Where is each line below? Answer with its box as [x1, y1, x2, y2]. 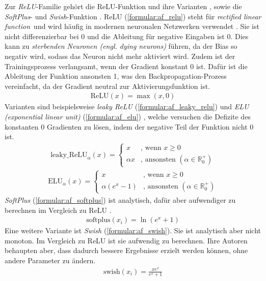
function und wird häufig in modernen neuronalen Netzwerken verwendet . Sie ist [5, 21, 259, 32]
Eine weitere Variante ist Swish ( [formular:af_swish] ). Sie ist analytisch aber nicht [5, 225, 261, 236]
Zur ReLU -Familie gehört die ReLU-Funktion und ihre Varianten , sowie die [5, 1, 242, 11]
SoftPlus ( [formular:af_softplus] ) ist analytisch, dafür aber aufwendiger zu [5, 194, 236, 205]
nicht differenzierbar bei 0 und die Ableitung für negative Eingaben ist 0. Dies [5, 30, 249, 41]
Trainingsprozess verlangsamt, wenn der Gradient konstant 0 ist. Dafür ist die [5, 60, 248, 71]
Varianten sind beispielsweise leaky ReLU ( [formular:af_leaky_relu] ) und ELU [5, 101, 249, 112]
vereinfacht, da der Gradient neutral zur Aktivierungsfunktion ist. [5, 80, 210, 91]
